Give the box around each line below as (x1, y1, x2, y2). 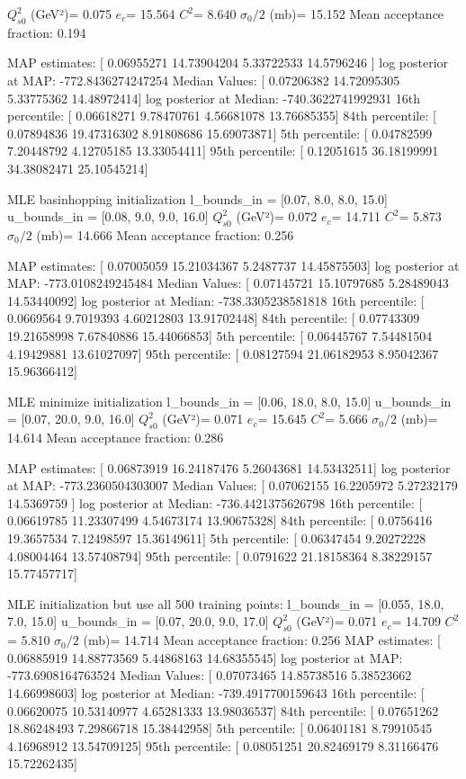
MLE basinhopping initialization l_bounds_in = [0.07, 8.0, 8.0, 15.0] (7, 189, 388, 208)
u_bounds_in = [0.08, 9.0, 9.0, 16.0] (7, 207, 209, 226)
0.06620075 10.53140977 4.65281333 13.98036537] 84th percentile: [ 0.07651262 (7, 701, 439, 720)
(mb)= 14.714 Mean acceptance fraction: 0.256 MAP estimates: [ (83, 631, 441, 649)
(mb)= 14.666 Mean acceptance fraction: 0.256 (36, 225, 294, 244)
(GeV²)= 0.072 (236, 207, 318, 226)
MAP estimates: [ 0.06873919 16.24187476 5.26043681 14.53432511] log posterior (7, 458, 451, 477)
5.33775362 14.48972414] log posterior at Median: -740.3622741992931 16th (7, 88, 421, 107)
